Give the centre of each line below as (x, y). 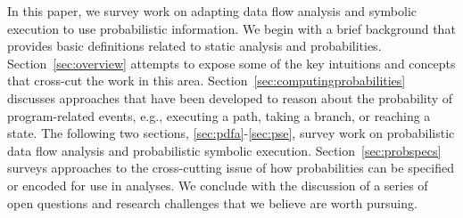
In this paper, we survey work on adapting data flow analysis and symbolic (212, 11)
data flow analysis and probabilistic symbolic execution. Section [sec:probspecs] (224, 150)
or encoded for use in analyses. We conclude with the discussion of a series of (218, 185)
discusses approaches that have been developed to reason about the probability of (230, 97)
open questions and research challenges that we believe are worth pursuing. (212, 202)
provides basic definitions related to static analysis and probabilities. (194, 46)
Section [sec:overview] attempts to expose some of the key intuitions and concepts (231, 63)
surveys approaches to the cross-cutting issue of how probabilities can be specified (231, 168)
